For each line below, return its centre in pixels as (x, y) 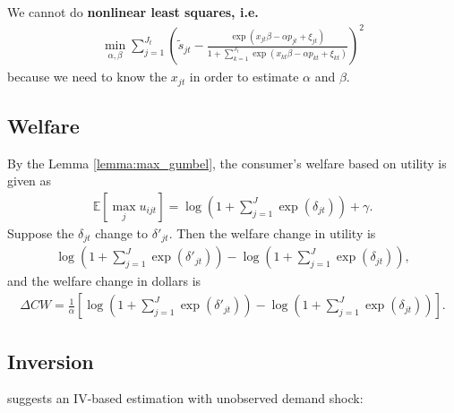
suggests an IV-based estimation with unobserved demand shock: (185, 398)
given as (30, 181)
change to (122, 233)
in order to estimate (244, 77)
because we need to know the (87, 77)
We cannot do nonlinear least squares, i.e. (133, 12)
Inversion (51, 361)
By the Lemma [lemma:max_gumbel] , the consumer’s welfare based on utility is (227, 163)
